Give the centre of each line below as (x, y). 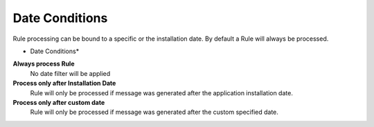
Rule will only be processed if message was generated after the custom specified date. (154, 112)
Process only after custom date (59, 102)
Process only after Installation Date (64, 84)
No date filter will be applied (70, 73)
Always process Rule (44, 64)
